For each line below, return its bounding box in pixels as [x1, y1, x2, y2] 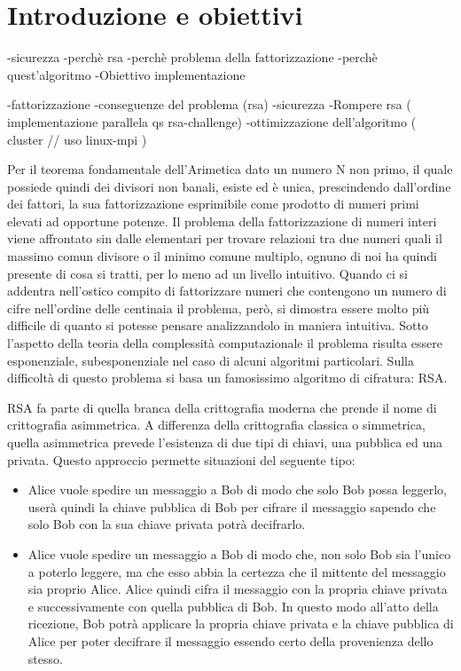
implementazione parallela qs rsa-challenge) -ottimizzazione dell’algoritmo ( [7, 112, 417, 130]
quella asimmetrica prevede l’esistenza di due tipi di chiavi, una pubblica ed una [7, 433, 443, 451]
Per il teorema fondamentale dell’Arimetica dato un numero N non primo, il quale [7, 160, 453, 178]
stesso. [27, 649, 63, 667]
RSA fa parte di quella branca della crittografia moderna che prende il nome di [7, 398, 437, 416]
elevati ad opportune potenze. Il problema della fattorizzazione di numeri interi [7, 211, 437, 230]
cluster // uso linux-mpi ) [7, 130, 147, 148]
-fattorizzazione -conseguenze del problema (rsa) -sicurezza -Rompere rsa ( [7, 95, 411, 114]
